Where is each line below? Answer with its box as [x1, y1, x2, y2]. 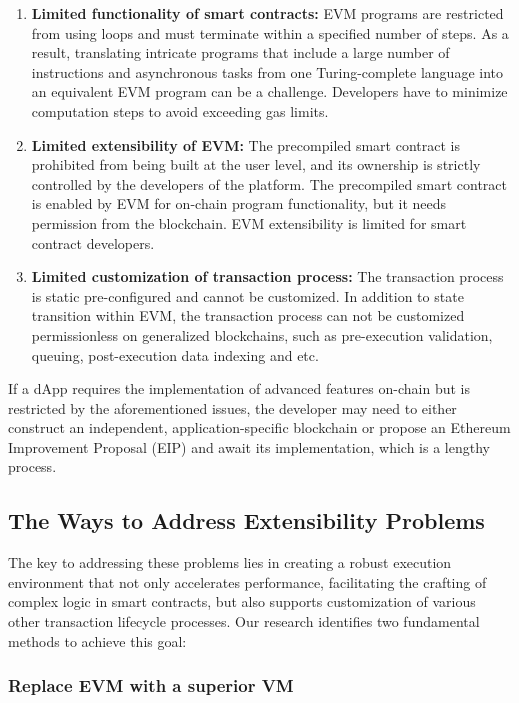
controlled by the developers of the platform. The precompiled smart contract [31, 173, 508, 194]
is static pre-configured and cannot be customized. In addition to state [31, 285, 464, 306]
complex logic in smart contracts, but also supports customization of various [8, 591, 476, 612]
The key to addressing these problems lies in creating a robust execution [8, 552, 452, 573]
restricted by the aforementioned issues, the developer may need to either [8, 397, 457, 418]
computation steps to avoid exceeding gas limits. [31, 100, 329, 121]
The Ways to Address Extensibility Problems [8, 505, 485, 536]
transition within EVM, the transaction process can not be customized [31, 305, 465, 326]
